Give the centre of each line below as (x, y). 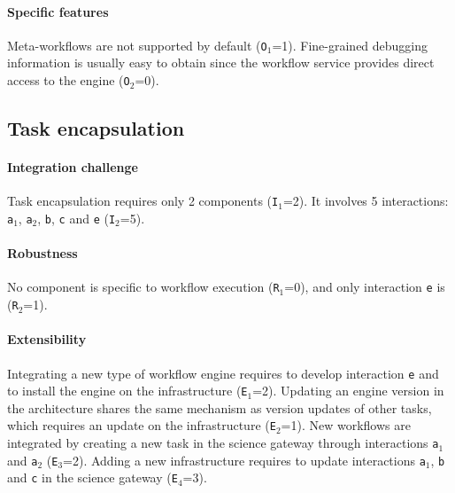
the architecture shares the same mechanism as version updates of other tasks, (220, 407)
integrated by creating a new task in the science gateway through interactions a (223, 443)
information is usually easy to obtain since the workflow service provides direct (221, 63)
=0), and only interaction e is (365, 287)
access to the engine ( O (69, 80)
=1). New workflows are (346, 425)
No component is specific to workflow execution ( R (143, 287)
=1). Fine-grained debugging (350, 45)
